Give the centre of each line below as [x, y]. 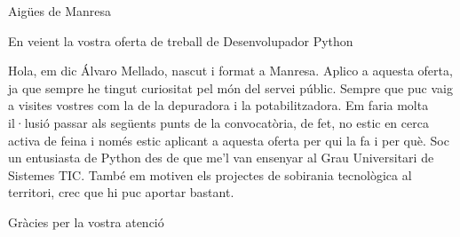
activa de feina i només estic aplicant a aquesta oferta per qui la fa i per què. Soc [229, 140]
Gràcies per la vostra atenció [86, 221]
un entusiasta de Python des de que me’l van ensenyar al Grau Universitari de [221, 158]
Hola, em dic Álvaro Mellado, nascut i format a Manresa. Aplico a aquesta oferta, [230, 71]
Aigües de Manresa [60, 11]
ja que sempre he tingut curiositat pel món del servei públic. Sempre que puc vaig [230, 87]
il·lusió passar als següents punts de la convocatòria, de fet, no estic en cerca [218, 122]
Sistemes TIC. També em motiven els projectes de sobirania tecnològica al [210, 174]
